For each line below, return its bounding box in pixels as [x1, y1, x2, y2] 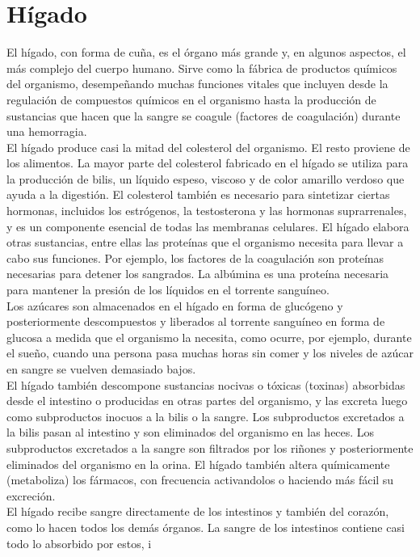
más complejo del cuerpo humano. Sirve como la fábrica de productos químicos [6, 59, 397, 76]
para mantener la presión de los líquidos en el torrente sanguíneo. [6, 281, 330, 298]
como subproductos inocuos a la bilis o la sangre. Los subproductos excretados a [6, 407, 405, 424]
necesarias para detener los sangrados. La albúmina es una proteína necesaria [6, 265, 389, 282]
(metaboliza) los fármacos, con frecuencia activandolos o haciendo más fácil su [6, 471, 394, 488]
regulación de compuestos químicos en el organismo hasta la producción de [6, 91, 376, 108]
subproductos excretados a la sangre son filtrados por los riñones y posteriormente [6, 439, 414, 456]
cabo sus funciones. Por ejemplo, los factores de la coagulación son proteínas [6, 249, 384, 266]
